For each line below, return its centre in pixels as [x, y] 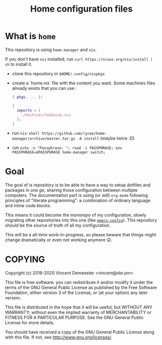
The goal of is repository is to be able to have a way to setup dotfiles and [78, 185]
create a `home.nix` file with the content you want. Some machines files [83, 83]
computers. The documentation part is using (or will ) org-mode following [76, 196]
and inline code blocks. [28, 206]
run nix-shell [26, 133]
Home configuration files [81, 9]
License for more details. [30, 323]
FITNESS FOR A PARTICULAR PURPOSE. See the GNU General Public [74, 318]
